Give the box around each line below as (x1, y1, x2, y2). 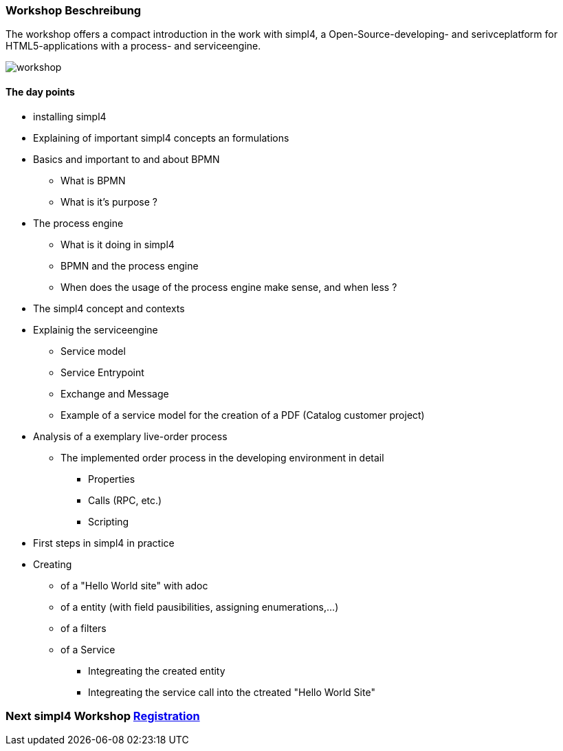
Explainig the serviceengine (33, 323, 158, 336)
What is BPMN (60, 174, 126, 186)
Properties (88, 472, 135, 485)
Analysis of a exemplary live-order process (33, 430, 228, 442)
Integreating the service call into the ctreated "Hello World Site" (88, 686, 375, 698)
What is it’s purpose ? (60, 195, 157, 208)
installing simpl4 (33, 110, 107, 122)
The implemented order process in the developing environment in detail (60, 451, 384, 464)
